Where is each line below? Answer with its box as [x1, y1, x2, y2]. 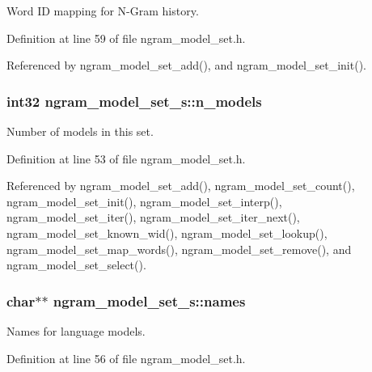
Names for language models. [6, 322, 146, 339]
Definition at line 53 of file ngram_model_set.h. [6, 150, 246, 167]
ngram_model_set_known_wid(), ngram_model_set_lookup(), [6, 224, 328, 241]
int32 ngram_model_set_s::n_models [6, 91, 262, 111]
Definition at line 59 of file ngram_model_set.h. [6, 29, 246, 46]
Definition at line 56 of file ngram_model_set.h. [6, 349, 246, 366]
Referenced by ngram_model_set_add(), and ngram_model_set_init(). [6, 57, 366, 74]
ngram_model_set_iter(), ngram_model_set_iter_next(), [6, 209, 300, 226]
